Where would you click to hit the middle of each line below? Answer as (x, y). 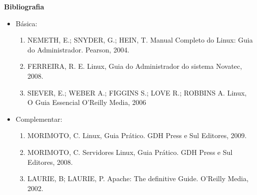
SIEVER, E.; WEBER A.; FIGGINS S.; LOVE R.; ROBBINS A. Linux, (137, 92)
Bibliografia (24, 6)
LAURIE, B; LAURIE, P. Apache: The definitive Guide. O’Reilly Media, (138, 178)
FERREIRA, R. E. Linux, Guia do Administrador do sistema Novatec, (135, 66)
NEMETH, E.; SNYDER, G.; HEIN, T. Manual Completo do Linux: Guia (140, 40)
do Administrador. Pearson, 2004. (78, 49)
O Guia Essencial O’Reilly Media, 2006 (87, 102)
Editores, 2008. (50, 162)
